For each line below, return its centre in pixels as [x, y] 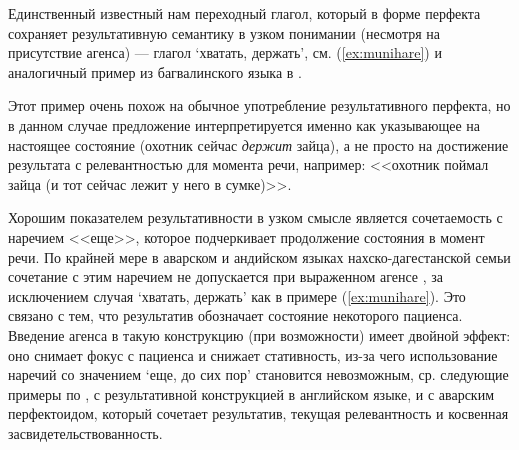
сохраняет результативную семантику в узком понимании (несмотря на [224, 32]
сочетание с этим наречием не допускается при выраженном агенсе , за [226, 276]
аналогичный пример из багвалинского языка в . [155, 71]
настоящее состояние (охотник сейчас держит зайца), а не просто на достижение [258, 144]
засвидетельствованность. [85, 432]
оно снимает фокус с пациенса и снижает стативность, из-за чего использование [253, 354]
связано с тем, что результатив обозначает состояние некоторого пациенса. [235, 315]
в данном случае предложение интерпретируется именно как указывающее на [244, 124]
